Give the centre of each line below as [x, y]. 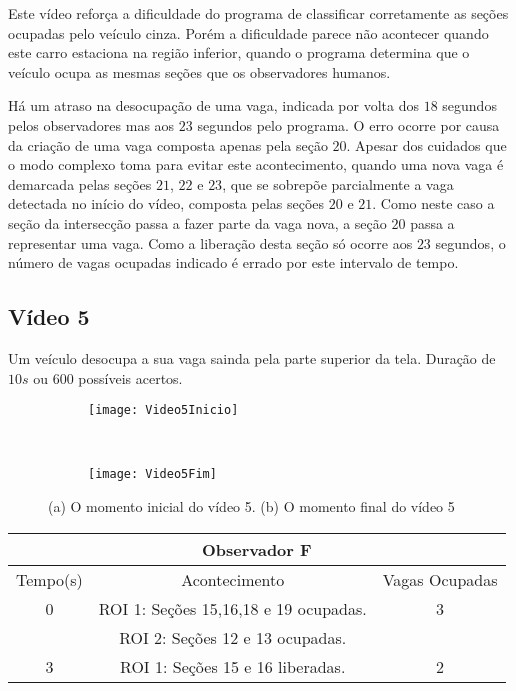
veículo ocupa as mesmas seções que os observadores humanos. [199, 71]
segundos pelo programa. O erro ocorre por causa [348, 124]
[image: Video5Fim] [152, 474]
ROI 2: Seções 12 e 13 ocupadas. [233, 637]
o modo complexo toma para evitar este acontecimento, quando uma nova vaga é [256, 164]
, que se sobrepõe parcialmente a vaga [338, 183]
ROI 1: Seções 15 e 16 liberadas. [233, 666]
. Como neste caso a [433, 203]
